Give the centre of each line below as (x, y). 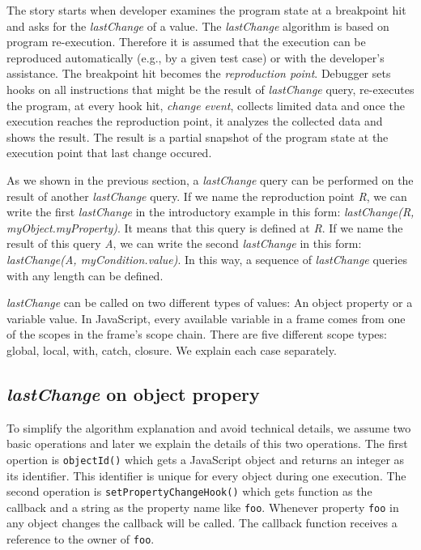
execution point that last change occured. (109, 153)
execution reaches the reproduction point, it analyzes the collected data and (195, 121)
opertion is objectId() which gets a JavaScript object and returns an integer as (206, 459)
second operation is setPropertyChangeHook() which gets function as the (189, 491)
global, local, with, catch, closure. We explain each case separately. (172, 350)
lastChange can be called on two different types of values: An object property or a (210, 303)
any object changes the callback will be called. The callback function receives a (202, 523)
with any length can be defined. (85, 275)
